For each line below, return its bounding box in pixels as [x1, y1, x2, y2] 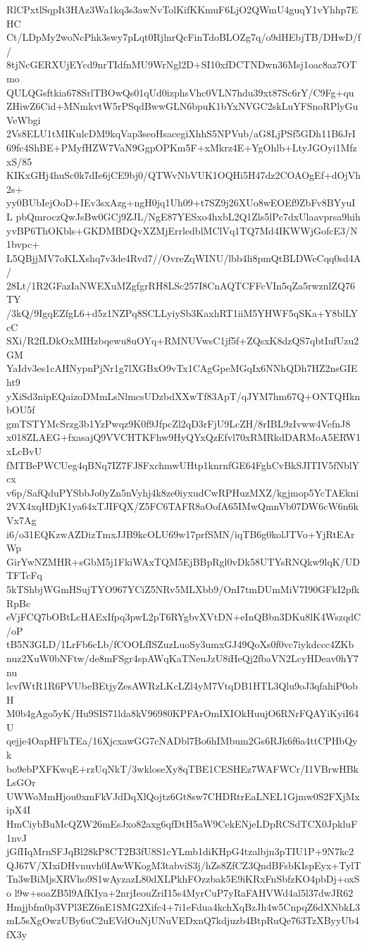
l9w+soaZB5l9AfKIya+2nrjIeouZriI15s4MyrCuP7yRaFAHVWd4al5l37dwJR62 [14, 885, 354, 900]
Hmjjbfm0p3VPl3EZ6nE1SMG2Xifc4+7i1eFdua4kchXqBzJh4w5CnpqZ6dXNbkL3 [6, 899, 361, 914]
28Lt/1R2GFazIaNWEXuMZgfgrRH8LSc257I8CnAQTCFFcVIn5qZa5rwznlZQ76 [6, 278, 355, 292]
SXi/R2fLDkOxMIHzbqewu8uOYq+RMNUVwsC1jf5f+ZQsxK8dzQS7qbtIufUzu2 [6, 333, 359, 348]
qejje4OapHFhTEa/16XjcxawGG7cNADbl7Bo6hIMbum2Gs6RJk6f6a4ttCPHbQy [6, 733, 358, 748]
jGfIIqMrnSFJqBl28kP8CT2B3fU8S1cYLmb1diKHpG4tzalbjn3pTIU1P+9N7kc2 [6, 844, 354, 859]
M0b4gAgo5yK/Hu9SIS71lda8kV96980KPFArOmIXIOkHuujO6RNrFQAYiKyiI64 [6, 706, 359, 721]
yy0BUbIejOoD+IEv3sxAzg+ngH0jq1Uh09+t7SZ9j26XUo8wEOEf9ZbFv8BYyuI [6, 195, 356, 210]
